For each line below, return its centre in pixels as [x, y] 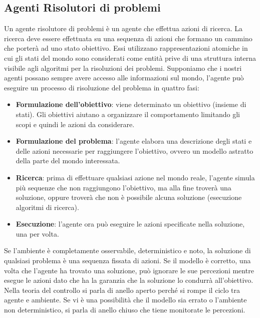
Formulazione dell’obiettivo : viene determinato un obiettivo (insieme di [131, 104]
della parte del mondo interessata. [68, 161]
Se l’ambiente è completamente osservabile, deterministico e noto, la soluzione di [127, 250]
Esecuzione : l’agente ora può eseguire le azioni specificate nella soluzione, [130, 224]
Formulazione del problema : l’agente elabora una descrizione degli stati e [134, 141]
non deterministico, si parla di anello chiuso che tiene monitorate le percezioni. [125, 310]
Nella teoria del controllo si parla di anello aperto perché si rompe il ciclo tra [122, 290]
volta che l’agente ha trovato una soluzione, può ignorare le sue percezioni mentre [129, 270]
